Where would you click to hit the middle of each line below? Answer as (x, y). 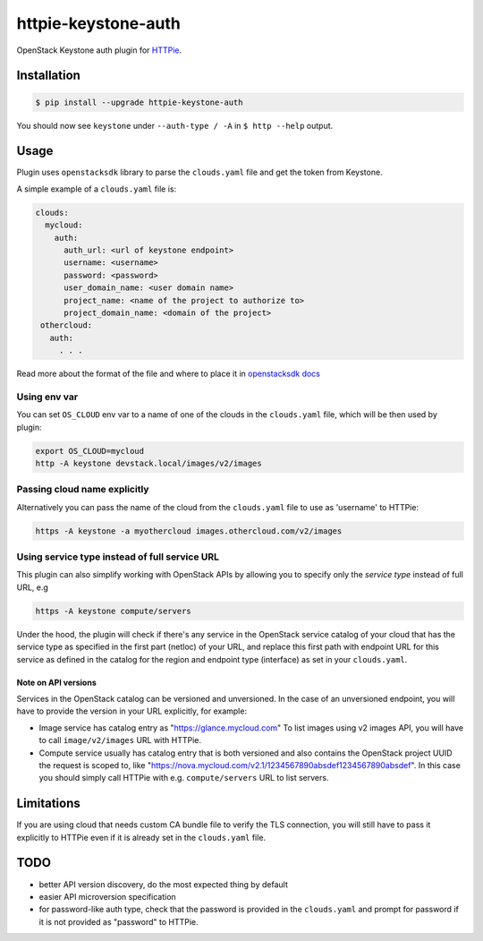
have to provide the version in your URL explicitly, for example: (132, 711)
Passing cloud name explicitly (83, 490)
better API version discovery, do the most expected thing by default (163, 884)
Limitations (48, 804)
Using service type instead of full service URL (118, 557)
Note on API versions (57, 682)
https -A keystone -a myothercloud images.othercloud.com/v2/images (189, 531)
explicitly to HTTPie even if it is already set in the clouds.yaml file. (141, 837)
